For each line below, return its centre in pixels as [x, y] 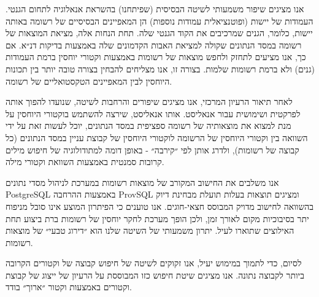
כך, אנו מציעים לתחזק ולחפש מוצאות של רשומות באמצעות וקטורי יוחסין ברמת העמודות [156, 57]
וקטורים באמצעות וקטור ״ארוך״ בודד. [69, 287]
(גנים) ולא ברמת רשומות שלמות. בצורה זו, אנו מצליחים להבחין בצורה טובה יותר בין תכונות [160, 68]
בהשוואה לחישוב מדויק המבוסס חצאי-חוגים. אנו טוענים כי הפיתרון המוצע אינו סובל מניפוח [160, 206]
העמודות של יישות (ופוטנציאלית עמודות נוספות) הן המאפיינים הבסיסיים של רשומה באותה [159, 21]
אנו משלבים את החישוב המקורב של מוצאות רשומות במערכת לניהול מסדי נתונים [142, 182]
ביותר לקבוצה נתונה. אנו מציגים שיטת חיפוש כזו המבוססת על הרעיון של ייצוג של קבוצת [155, 275]
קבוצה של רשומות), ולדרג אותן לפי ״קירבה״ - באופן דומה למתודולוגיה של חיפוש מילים [152, 149]
